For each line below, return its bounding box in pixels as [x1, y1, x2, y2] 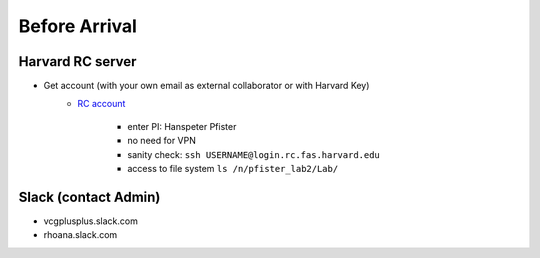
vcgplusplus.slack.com [43, 215, 139, 227]
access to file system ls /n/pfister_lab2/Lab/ [127, 163, 339, 175]
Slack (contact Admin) [18, 188, 161, 205]
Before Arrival [18, 15, 137, 37]
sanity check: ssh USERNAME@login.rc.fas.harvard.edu [127, 148, 380, 160]
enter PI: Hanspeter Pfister [127, 120, 237, 132]
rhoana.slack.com [43, 229, 118, 241]
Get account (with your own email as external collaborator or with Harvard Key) [43, 80, 370, 92]
